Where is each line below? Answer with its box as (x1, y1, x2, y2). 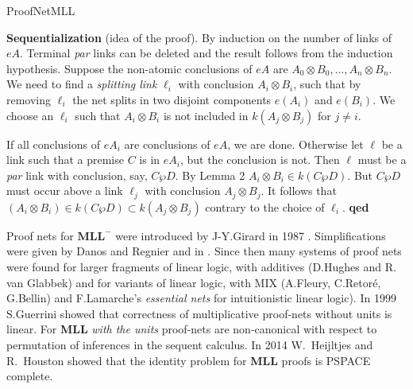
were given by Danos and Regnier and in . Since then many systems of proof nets (6, 243, 402, 259)
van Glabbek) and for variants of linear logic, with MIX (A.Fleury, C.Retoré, (6, 274, 381, 290)
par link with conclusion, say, (6, 166, 148, 183)
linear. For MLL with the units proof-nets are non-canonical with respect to (6, 321, 377, 337)
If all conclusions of (6, 135, 100, 152)
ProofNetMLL (6, 2, 75, 18)
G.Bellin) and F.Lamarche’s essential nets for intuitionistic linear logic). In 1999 (6, 290, 396, 306)
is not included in (163, 107, 249, 123)
